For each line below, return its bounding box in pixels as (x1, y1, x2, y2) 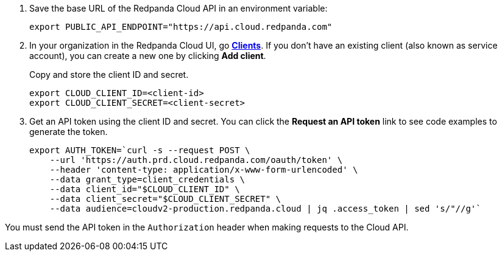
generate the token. (29, 126, 108, 137)
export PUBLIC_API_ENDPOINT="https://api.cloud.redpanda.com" (29, 22, 333, 32)
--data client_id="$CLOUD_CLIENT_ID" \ (49, 184, 240, 194)
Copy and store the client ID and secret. (29, 69, 189, 80)
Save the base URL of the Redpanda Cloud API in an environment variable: (29, 3, 328, 13)
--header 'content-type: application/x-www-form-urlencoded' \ (49, 165, 358, 175)
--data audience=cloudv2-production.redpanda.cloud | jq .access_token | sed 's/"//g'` (49, 204, 481, 213)
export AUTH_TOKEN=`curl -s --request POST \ (29, 145, 250, 155)
